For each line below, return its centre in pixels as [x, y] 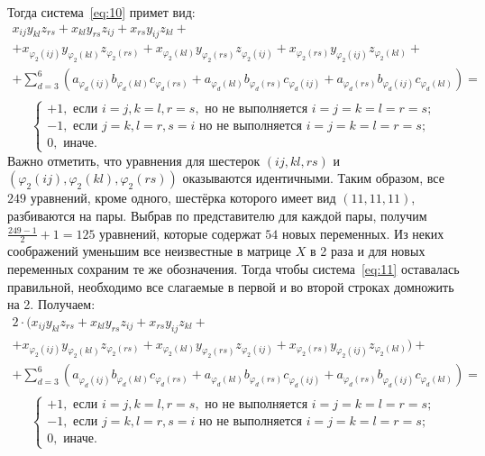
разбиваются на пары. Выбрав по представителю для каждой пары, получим [217, 216]
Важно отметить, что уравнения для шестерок [134, 160]
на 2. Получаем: [51, 304]
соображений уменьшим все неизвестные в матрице [150, 251]
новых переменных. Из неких [363, 233]
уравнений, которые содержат [180, 233]
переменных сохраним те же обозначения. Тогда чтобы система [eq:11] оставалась [233, 269]
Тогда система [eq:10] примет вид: [101, 12]
